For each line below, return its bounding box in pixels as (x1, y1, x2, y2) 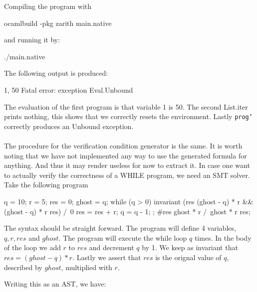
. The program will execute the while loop (58, 232, 187, 243)
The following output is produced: (4, 68, 108, 78)
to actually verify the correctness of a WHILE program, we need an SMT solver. (4, 169, 250, 180)
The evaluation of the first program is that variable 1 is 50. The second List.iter (4, 101, 248, 112)
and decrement (89, 242, 134, 253)
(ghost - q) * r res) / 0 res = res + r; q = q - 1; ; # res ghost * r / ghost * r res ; (4, 206, 251, 216)
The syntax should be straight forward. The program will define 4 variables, (4, 223, 236, 233)
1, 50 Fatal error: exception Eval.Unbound (4, 84, 133, 95)
